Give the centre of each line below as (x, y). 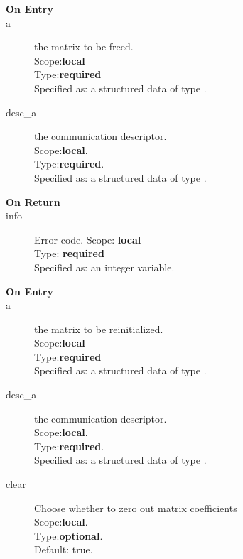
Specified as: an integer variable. (104, 267)
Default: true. (64, 549)
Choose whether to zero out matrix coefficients (136, 508)
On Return (33, 201)
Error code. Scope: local (88, 239)
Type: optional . (69, 535)
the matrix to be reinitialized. (99, 329)
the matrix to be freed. (84, 47)
